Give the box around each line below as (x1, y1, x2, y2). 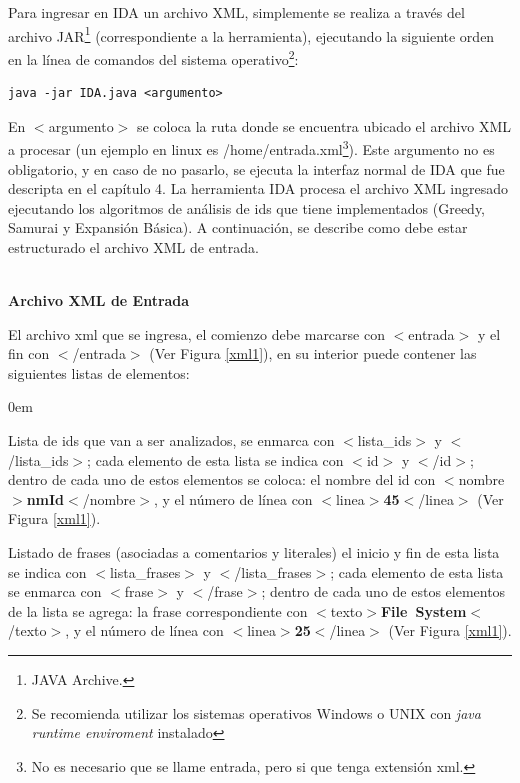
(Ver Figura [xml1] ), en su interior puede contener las (149, 343, 477, 364)
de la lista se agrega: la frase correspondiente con (8, 600, 308, 621)
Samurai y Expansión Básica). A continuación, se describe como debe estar (8, 217, 468, 238)
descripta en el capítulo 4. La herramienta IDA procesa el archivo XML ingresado (8, 178, 508, 199)
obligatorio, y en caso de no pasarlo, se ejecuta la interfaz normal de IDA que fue (8, 158, 505, 179)
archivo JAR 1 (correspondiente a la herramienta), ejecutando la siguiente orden (8, 22, 495, 46)
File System (380, 600, 467, 621)
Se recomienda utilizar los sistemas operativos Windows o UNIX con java (31, 702, 481, 723)
